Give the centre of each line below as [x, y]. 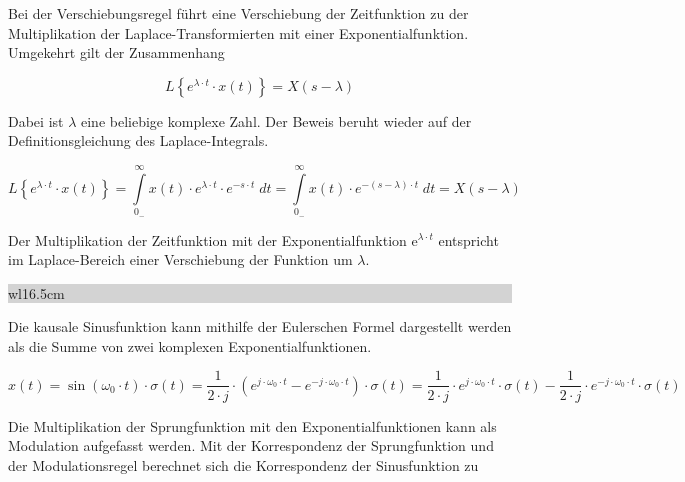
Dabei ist [36, 120]
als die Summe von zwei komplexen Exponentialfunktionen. [190, 345]
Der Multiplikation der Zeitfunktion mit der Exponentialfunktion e [213, 239]
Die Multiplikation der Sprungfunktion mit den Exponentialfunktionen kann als [252, 425]
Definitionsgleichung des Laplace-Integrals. [138, 140]
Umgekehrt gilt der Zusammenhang [116, 52]
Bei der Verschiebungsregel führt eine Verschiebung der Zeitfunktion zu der [238, 13]
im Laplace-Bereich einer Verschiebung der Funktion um [180, 259]
